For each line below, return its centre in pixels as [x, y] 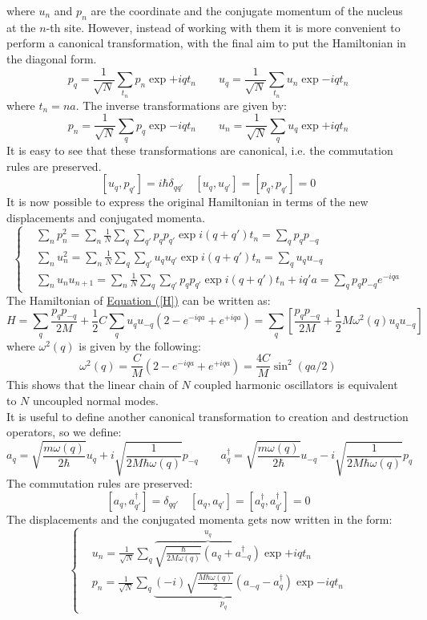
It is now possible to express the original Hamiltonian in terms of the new [187, 202]
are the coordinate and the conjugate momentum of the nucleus [247, 10]
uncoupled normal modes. [96, 400]
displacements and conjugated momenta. [106, 218]
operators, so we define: [64, 432]
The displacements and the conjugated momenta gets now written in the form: [199, 519]
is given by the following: [140, 345]
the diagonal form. [52, 58]
